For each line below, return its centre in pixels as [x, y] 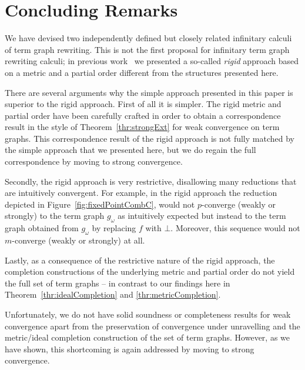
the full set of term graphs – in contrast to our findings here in [118, 283]
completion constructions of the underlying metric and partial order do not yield [150, 271]
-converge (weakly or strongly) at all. [78, 240]
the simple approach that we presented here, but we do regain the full [130, 150]
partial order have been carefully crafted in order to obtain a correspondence [143, 115]
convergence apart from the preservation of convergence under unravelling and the [152, 326]
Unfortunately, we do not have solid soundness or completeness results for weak [148, 314]
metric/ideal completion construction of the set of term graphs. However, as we [148, 337]
